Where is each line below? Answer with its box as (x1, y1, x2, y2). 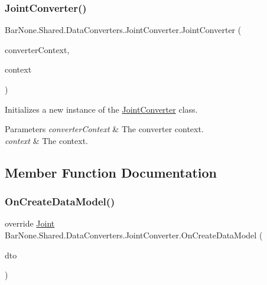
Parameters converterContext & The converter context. (5, 123, 204, 135)
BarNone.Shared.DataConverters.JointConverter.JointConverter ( (5, 24, 242, 36)
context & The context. (5, 134, 88, 146)
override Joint (5, 217, 55, 230)
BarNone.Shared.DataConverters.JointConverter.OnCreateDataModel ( (5, 228, 263, 241)
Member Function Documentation (5, 163, 217, 181)
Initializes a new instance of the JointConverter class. (5, 103, 198, 115)
